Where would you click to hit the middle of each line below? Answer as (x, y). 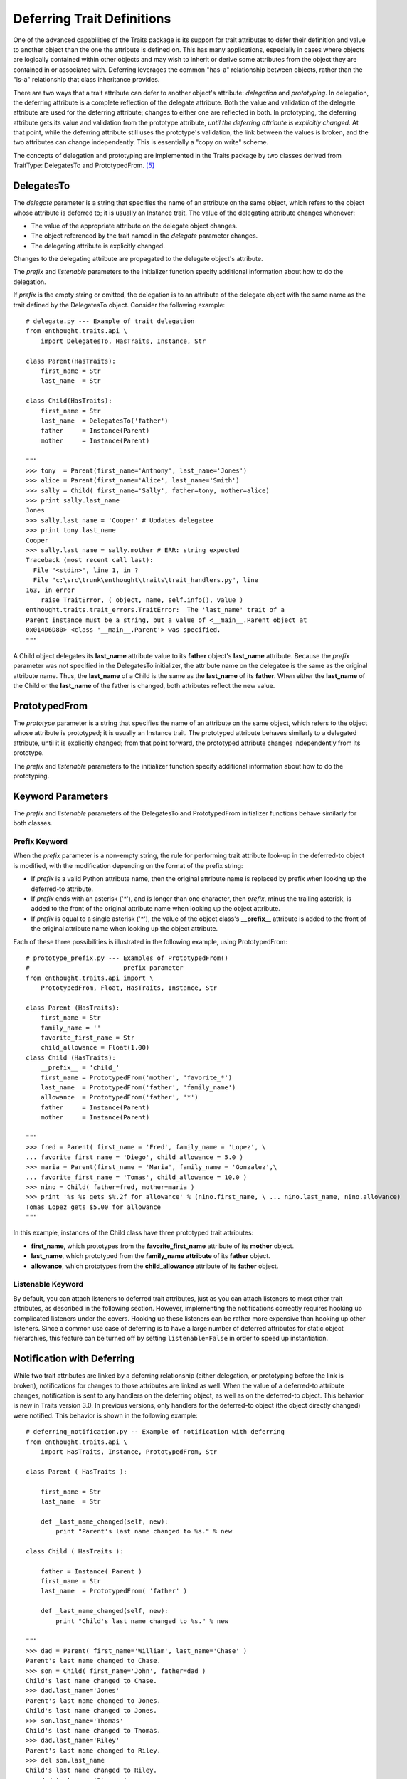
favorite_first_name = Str (88, 1038)
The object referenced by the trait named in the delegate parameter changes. (144, 236)
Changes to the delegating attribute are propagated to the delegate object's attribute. (138, 259)
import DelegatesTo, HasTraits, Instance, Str (123, 341)
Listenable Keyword (48, 1284)
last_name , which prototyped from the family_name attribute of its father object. (150, 1256)
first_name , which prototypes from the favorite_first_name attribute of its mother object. (163, 1246)
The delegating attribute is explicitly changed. (98, 246)
